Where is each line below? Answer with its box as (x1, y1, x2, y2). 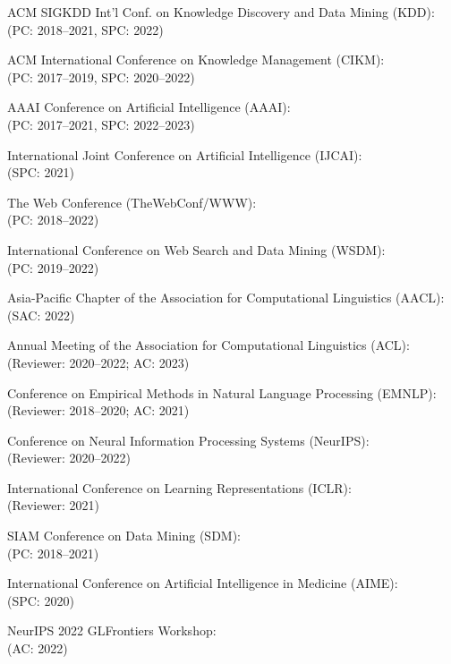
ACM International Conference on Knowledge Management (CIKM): (7, 50, 385, 69)
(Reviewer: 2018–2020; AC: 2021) (7, 401, 190, 420)
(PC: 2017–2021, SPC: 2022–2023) (7, 115, 195, 133)
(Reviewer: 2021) (7, 496, 99, 515)
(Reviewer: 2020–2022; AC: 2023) (7, 353, 190, 371)
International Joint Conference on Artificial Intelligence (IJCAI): (7, 145, 362, 164)
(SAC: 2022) (7, 305, 75, 324)
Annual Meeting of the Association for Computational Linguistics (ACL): (7, 336, 410, 354)
